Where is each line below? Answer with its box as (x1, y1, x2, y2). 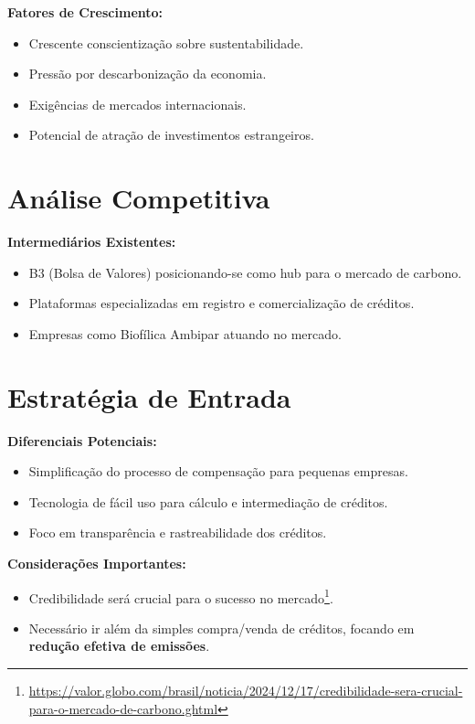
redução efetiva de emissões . (28, 636, 210, 655)
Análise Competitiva (7, 179, 270, 217)
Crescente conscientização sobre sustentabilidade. (28, 33, 304, 52)
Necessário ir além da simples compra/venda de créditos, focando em (28, 618, 415, 637)
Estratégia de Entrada (7, 378, 291, 415)
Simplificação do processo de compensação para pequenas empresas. (28, 462, 408, 481)
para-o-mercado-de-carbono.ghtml (28, 698, 218, 718)
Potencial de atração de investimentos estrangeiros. (28, 125, 314, 144)
